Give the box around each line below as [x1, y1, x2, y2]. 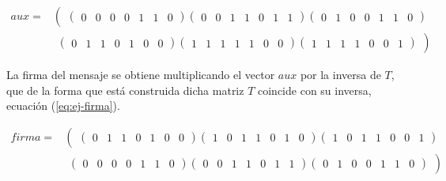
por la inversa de [300, 66, 381, 83]
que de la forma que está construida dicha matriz [6, 81, 244, 98]
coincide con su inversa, [258, 81, 372, 98]
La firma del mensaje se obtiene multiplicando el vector [6, 66, 275, 83]
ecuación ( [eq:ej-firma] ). [6, 97, 120, 114]
